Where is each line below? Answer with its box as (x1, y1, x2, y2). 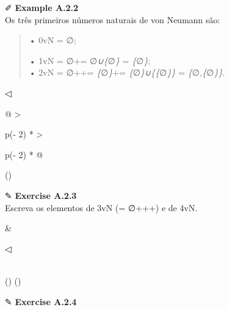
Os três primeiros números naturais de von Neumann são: (5, 13, 220, 26)
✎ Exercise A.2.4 (5, 295, 77, 308)
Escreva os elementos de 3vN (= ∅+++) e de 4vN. (5, 201, 198, 214)
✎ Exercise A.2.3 (5, 189, 77, 201)
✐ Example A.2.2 (5, 1, 79, 13)
